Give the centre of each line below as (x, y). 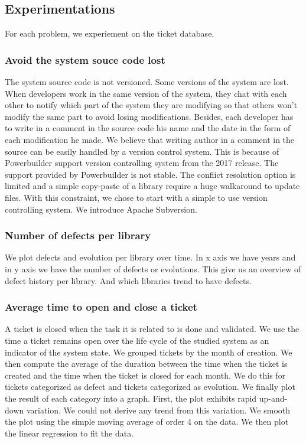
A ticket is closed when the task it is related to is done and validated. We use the (152, 329)
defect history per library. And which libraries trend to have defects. (128, 280)
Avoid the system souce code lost (85, 59)
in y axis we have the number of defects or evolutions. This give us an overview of (153, 268)
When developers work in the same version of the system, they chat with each (146, 93)
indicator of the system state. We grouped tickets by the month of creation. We (149, 352)
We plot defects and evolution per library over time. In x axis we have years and (150, 257)
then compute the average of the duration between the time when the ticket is (146, 364)
